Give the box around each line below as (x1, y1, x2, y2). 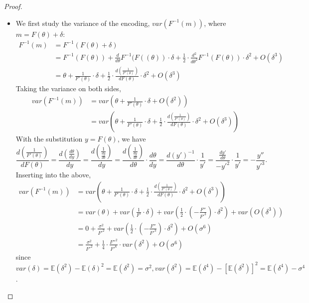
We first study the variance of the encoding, (15, 17, 150, 28)
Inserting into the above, (15, 169, 91, 180)
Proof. (4, 1, 22, 11)
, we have (117, 134, 146, 144)
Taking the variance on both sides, (15, 83, 121, 93)
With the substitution (15, 134, 83, 144)
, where (204, 17, 226, 28)
